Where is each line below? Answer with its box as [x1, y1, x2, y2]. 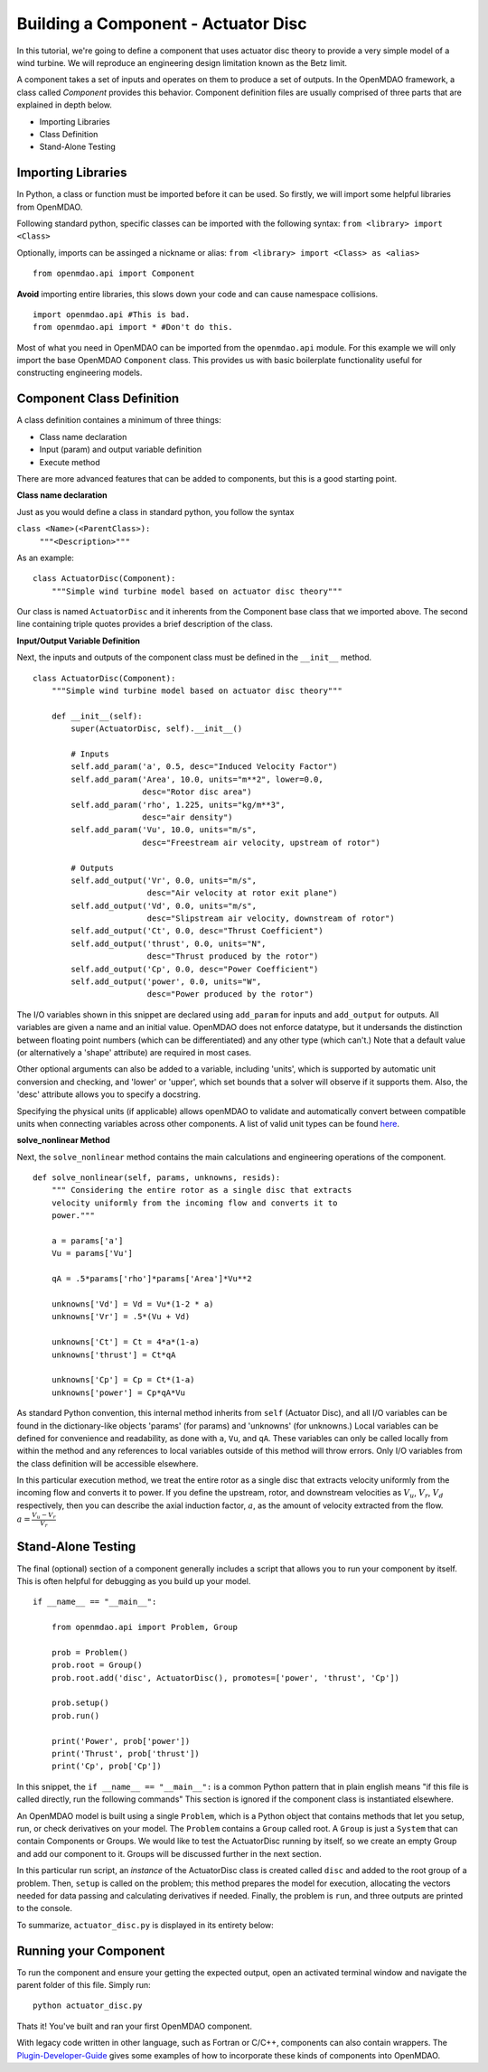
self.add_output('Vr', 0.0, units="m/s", [70, 875, 258, 886]
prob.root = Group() [51, 1660, 143, 1671]
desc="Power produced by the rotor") [146, 989, 314, 999]
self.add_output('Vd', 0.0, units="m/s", [70, 900, 258, 911]
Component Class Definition [16, 391, 180, 407]
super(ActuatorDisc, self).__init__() [70, 724, 243, 734]
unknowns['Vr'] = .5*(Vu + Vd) [51, 1311, 191, 1322]
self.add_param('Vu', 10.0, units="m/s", [70, 825, 258, 835]
